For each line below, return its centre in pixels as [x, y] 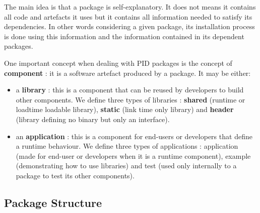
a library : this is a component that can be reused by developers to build [130, 90]
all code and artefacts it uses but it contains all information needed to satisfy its [128, 16]
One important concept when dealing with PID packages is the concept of [118, 63]
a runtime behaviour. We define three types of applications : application [127, 146]
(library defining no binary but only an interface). [93, 119]
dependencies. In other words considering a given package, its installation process [129, 26]
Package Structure [53, 202]
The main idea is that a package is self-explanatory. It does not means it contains [130, 7]
